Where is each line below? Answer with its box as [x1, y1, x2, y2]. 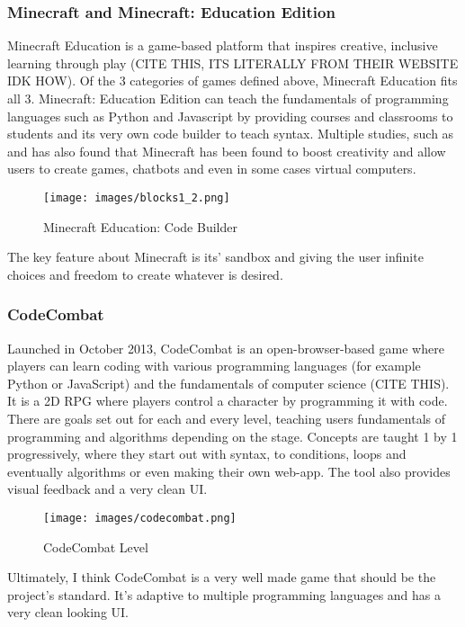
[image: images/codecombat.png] [43, 511, 237, 524]
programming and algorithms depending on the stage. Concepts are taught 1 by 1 [7, 426, 458, 445]
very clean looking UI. [7, 603, 129, 622]
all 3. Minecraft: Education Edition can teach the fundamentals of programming [7, 89, 449, 107]
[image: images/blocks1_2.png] [43, 191, 230, 204]
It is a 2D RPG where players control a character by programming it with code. [7, 391, 448, 410]
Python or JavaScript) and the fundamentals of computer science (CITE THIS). [7, 373, 450, 392]
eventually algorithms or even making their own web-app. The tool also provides [7, 461, 451, 480]
